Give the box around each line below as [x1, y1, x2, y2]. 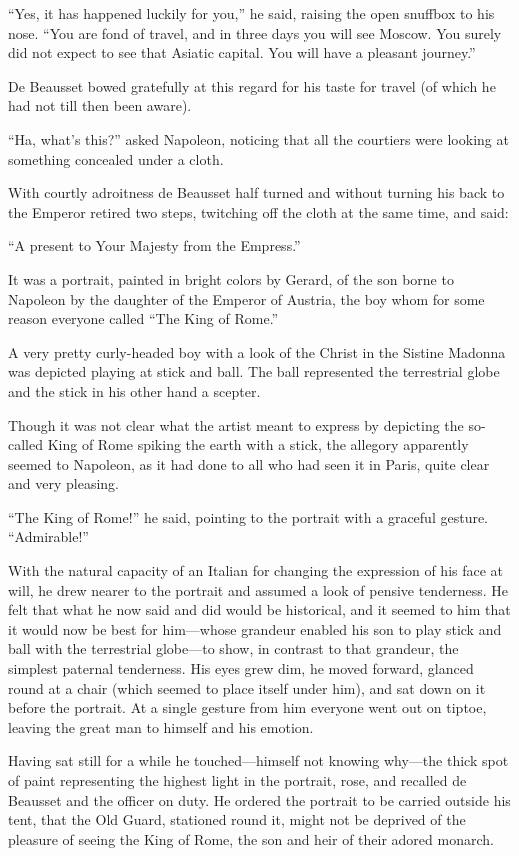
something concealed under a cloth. [8, 148, 224, 169]
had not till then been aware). [8, 95, 192, 116]
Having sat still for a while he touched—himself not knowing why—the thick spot [8, 750, 509, 771]
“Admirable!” [8, 526, 89, 547]
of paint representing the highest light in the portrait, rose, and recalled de [8, 770, 467, 790]
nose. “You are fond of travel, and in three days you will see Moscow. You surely [8, 22, 502, 43]
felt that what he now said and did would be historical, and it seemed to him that [8, 599, 511, 620]
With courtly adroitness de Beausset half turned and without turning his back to [8, 182, 505, 203]
